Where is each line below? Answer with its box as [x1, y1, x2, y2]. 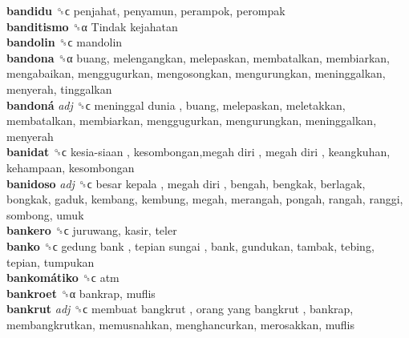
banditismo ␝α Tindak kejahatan [6, 18, 178, 34]
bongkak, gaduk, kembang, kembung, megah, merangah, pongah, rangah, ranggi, [6, 191, 403, 207]
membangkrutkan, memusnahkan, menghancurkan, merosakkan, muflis [6, 316, 354, 332]
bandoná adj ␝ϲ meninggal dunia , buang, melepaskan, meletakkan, [6, 96, 346, 113]
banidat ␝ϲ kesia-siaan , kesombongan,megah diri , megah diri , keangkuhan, [6, 143, 391, 160]
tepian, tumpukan [6, 253, 95, 270]
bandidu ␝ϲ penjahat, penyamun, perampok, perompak [6, 2, 285, 18]
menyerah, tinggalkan [6, 80, 112, 97]
